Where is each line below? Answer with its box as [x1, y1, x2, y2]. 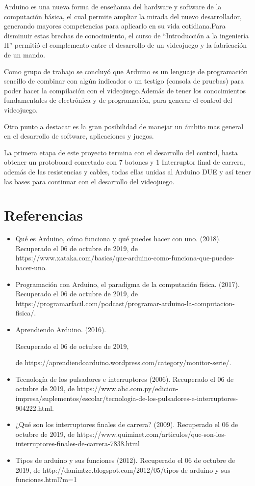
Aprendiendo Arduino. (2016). [15, 324, 106, 334]
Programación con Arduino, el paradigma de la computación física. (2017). [15, 279, 240, 289]
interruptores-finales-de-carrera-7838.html [15, 438, 140, 449]
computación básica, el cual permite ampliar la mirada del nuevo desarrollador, [4, 11, 242, 21]
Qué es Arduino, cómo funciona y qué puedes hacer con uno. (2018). [15, 233, 221, 244]
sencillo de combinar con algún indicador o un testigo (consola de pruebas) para [4, 76, 244, 86]
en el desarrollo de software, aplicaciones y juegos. [4, 131, 154, 141]
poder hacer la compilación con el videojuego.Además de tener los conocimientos [4, 85, 246, 95]
